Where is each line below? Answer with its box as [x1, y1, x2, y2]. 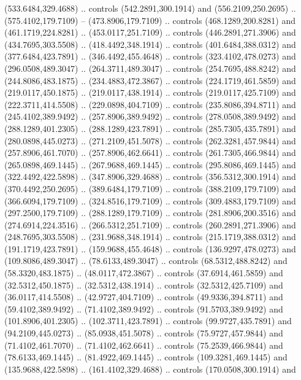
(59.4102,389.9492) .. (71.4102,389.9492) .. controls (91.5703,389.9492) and [4, 302, 283, 315]
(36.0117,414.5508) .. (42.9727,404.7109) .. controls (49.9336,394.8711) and [4, 290, 283, 303]
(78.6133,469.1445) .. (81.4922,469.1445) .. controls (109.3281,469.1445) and [4, 351, 288, 363]
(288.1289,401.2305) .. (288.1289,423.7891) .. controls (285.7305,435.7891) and [4, 122, 296, 134]
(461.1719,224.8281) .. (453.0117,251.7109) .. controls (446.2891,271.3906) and [4, 26, 296, 39]
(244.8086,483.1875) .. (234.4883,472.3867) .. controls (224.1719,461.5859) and [4, 74, 296, 87]
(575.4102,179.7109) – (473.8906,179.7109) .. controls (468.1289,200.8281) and [4, 14, 295, 26]
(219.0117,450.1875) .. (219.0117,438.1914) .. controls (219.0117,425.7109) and [4, 86, 296, 99]
